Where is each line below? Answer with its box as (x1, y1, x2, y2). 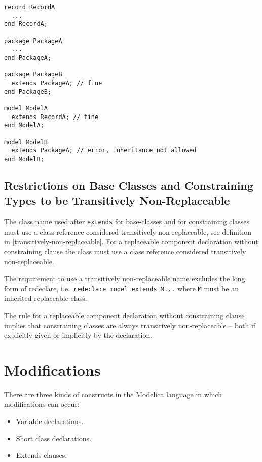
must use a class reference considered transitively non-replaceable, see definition (4, 226, 251, 237)
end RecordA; (4, 20, 48, 28)
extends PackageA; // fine (11, 79, 102, 87)
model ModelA (4, 104, 48, 112)
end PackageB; (4, 88, 52, 95)
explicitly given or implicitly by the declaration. (4, 330, 153, 340)
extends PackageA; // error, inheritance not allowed (11, 147, 197, 155)
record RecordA (4, 4, 55, 11)
